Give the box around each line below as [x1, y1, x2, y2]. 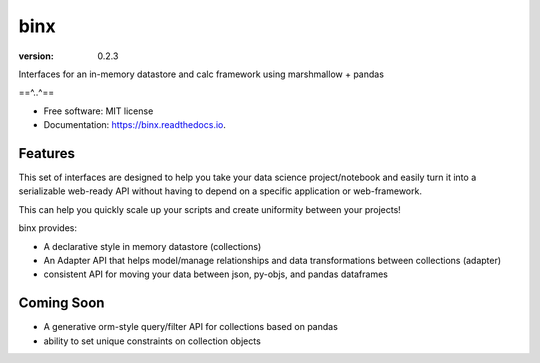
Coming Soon [18, 295, 105, 312]
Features [18, 145, 75, 162]
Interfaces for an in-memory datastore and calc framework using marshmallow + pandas [18, 68, 385, 80]
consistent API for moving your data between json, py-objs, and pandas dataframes [43, 268, 389, 280]
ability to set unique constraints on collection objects [43, 335, 262, 347]
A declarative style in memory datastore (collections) [43, 240, 262, 252]
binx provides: [18, 222, 77, 234]
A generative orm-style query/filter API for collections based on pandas [43, 321, 339, 333]
